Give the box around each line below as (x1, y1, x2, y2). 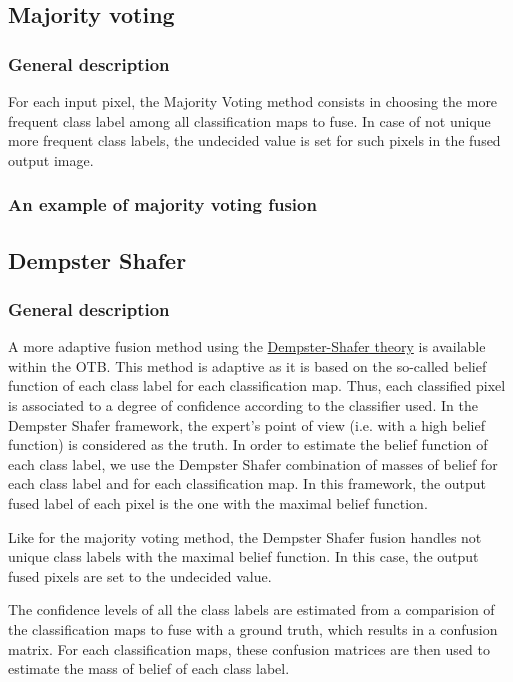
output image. (8, 149, 94, 170)
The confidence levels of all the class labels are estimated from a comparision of (8, 599, 495, 620)
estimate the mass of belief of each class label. (8, 658, 290, 679)
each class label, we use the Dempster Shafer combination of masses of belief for (8, 453, 498, 474)
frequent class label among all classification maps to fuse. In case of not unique (8, 110, 491, 131)
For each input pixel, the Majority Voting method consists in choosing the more (8, 91, 498, 111)
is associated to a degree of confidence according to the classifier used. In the (8, 395, 478, 415)
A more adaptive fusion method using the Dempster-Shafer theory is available (8, 336, 486, 357)
